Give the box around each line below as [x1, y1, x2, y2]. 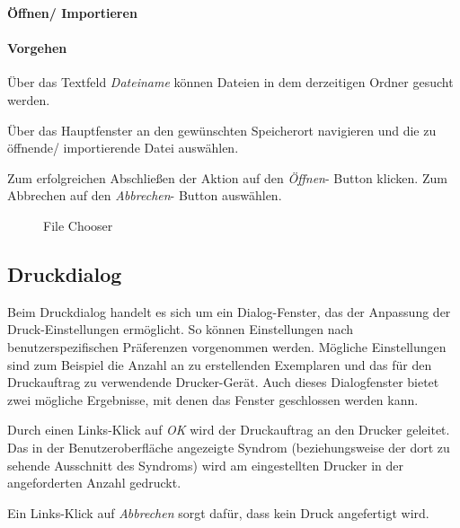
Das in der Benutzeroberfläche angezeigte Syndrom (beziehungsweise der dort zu [7, 437, 450, 456]
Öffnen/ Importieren [7, 4, 137, 22]
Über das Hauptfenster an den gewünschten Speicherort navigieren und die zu [7, 120, 437, 139]
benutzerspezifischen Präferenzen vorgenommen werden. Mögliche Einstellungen [7, 337, 447, 356]
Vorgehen [7, 39, 67, 57]
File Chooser [43, 216, 113, 234]
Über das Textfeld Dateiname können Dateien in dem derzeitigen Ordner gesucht [7, 73, 454, 92]
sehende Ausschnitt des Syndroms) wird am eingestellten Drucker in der [7, 455, 404, 474]
